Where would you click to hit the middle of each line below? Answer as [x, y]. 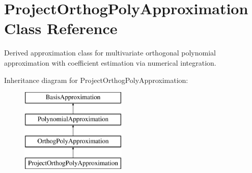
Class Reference [61, 28]
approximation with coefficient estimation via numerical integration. [110, 62]
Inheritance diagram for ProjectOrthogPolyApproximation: [96, 80]
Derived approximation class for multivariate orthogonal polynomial [110, 53]
